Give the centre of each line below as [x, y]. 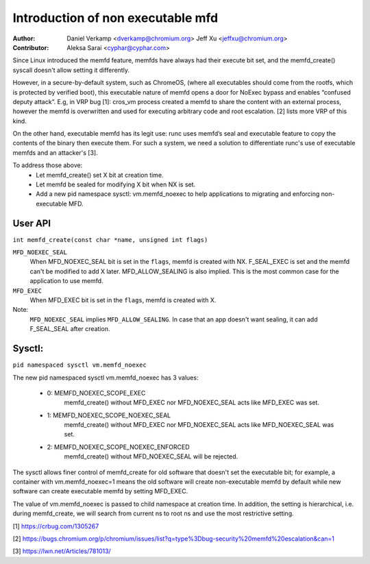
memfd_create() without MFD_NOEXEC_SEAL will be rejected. [151, 456]
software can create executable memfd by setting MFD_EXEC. [100, 491]
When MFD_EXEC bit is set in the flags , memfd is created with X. [123, 300]
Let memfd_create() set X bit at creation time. [100, 175]
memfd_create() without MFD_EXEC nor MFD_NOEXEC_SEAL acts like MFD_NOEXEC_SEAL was [199, 425]
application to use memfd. [66, 281]
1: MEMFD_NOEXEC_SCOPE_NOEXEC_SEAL [109, 415]
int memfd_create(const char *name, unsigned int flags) [110, 240]
